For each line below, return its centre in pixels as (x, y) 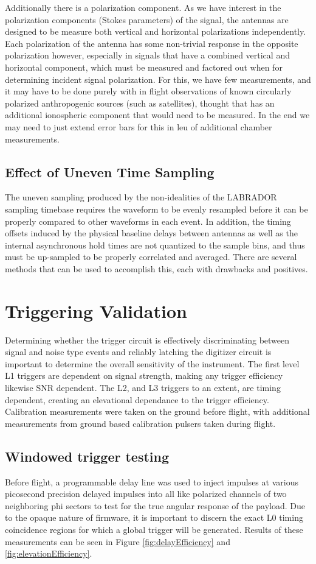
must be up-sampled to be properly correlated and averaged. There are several (151, 257)
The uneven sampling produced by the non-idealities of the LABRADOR (141, 197)
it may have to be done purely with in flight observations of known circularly (148, 91)
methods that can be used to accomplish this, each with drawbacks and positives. (156, 268)
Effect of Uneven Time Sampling (110, 171)
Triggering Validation (96, 310)
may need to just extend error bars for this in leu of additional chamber (139, 126)
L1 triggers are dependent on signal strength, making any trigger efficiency (144, 375)
